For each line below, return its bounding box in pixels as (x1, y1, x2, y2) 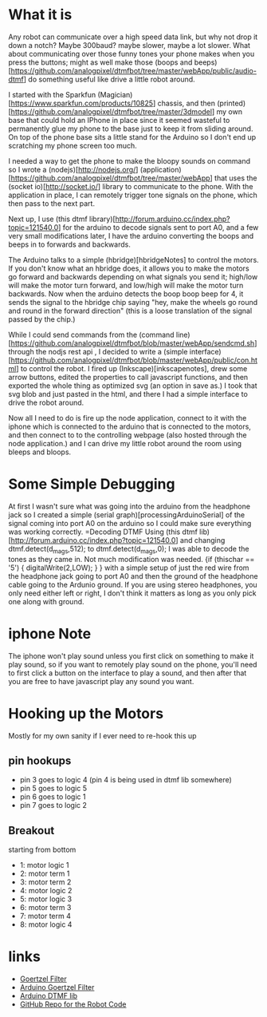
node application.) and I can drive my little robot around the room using (8, 438, 241, 448)
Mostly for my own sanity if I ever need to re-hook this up (8, 730, 197, 740)
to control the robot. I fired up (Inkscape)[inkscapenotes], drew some (20, 363, 248, 373)
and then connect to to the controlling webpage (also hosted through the (8, 429, 247, 440)
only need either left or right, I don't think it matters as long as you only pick (8, 588, 257, 598)
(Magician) (97, 89, 133, 99)
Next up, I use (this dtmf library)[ (8, 214, 116, 224)
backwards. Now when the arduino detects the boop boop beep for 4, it (8, 289, 244, 299)
